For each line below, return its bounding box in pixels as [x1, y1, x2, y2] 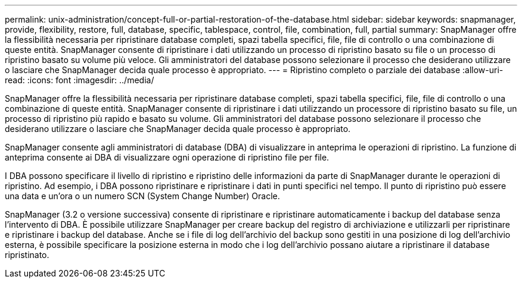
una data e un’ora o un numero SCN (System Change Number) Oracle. [5, 191, 280, 201]
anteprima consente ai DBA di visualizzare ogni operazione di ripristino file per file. [5, 152, 330, 162]
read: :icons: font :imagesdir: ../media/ [5, 75, 154, 85]
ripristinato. [5, 250, 49, 260]
